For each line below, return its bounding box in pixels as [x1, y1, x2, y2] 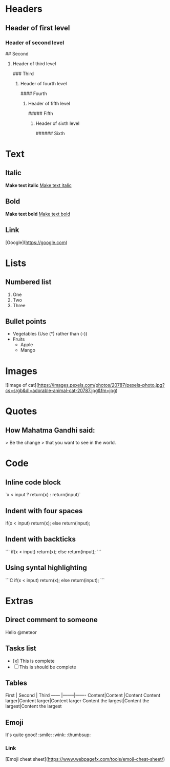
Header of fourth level [20, 80, 67, 86]
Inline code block [5, 478, 61, 487]
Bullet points [5, 317, 47, 326]
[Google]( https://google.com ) [5, 239, 68, 246]
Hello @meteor [5, 629, 37, 635]
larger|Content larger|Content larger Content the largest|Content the [5, 698, 150, 704]
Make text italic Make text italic [5, 182, 72, 188]
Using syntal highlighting [5, 564, 87, 572]
